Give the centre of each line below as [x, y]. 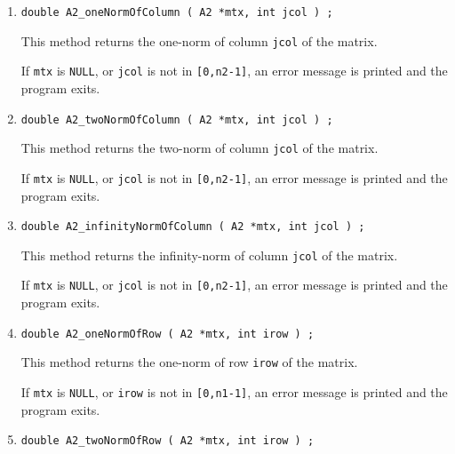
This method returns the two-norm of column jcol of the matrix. [200, 148]
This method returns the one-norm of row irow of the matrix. [189, 362]
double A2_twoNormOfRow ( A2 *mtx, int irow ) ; [168, 441]
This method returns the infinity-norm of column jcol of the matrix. [209, 255]
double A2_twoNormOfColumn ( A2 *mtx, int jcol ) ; [177, 119]
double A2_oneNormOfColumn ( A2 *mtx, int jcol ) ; [177, 12]
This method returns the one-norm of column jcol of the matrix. [199, 40]
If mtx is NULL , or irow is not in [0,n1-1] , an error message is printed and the [234, 392]
